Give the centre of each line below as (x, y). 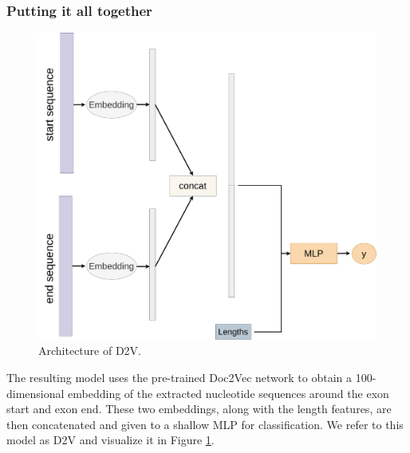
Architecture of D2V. (90, 351)
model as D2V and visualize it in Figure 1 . (110, 440)
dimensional (35, 393)
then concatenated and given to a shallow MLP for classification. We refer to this (205, 424)
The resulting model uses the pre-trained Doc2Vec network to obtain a (179, 378)
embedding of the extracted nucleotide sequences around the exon (229, 393)
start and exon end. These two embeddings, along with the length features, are (199, 409)
